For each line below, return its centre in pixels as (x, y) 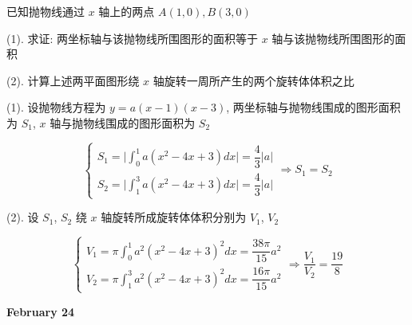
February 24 (41, 311)
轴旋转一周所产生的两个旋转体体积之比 (254, 80)
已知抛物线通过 (46, 11)
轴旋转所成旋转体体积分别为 (174, 217)
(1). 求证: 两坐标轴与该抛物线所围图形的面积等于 (132, 38)
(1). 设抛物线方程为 (56, 107)
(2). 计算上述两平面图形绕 (73, 80)
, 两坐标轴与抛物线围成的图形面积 (313, 107)
